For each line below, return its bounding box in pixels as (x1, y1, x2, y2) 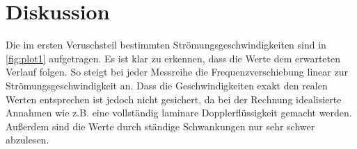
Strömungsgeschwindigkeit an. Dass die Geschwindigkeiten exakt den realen (6, 78, 328, 92)
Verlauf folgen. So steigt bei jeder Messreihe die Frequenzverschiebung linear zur (6, 64, 348, 79)
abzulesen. (6, 132, 49, 147)
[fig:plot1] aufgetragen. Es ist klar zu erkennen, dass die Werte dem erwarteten (6, 51, 341, 65)
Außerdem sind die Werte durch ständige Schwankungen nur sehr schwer (6, 119, 315, 133)
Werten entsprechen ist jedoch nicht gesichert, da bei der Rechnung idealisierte (6, 91, 342, 106)
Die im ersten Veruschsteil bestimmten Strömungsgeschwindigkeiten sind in (6, 37, 326, 52)
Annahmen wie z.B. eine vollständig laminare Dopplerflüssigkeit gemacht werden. (6, 105, 352, 120)
